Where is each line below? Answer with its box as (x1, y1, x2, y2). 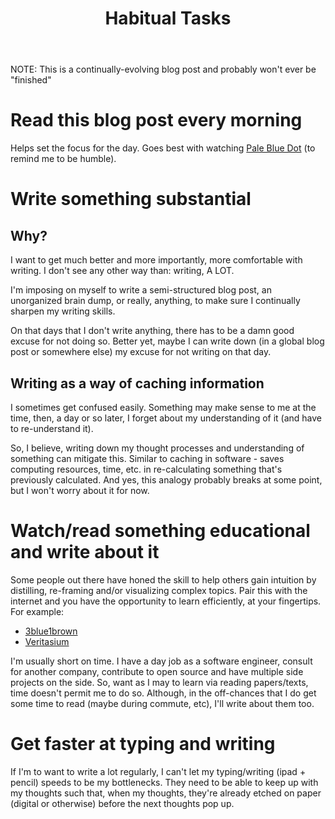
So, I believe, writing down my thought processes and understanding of (10, 442, 305, 454)
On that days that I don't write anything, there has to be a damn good (10, 325, 295, 337)
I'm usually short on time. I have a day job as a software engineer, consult (10, 655, 313, 667)
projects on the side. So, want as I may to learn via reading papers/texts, (10, 676, 309, 688)
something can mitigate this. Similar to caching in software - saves (10, 452, 285, 464)
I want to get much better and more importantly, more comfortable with (10, 254, 303, 266)
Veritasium (24, 635, 70, 647)
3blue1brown (24, 625, 78, 637)
